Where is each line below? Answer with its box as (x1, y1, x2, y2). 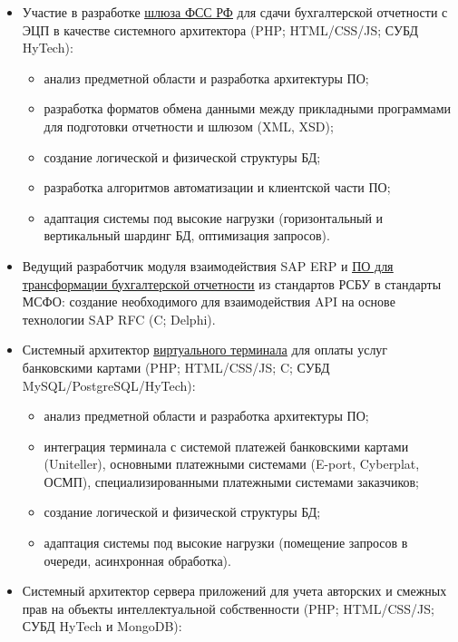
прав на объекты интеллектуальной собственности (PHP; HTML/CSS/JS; (22, 598, 434, 618)
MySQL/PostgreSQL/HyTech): (22, 375, 196, 394)
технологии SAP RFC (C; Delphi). (22, 309, 216, 328)
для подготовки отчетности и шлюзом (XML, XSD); (44, 116, 334, 135)
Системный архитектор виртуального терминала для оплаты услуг (22, 340, 388, 359)
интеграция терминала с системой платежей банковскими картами (44, 436, 409, 455)
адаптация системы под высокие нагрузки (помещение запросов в (44, 533, 408, 552)
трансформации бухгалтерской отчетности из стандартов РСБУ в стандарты (22, 274, 442, 293)
